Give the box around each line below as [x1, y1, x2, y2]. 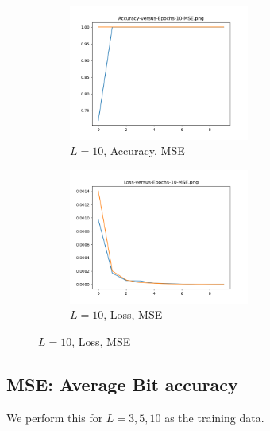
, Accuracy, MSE [103, 142, 185, 159]
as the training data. [164, 409, 264, 425]
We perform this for [6, 409, 103, 425]
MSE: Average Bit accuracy [6, 371, 238, 396]
